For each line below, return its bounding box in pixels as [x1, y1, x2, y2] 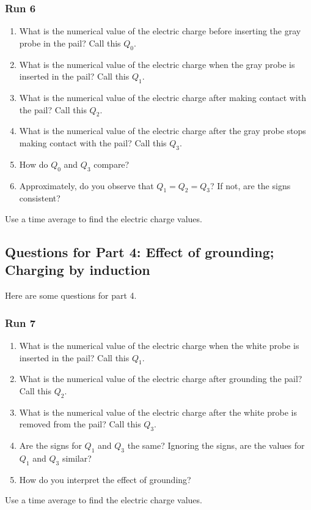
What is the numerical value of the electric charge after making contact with [19, 91, 306, 103]
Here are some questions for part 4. [5, 289, 137, 302]
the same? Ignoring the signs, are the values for [127, 439, 305, 452]
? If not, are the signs [210, 179, 291, 192]
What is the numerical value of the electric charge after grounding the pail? [19, 372, 302, 385]
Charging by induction [5, 260, 150, 279]
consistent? [19, 192, 60, 204]
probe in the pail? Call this [19, 36, 121, 49]
